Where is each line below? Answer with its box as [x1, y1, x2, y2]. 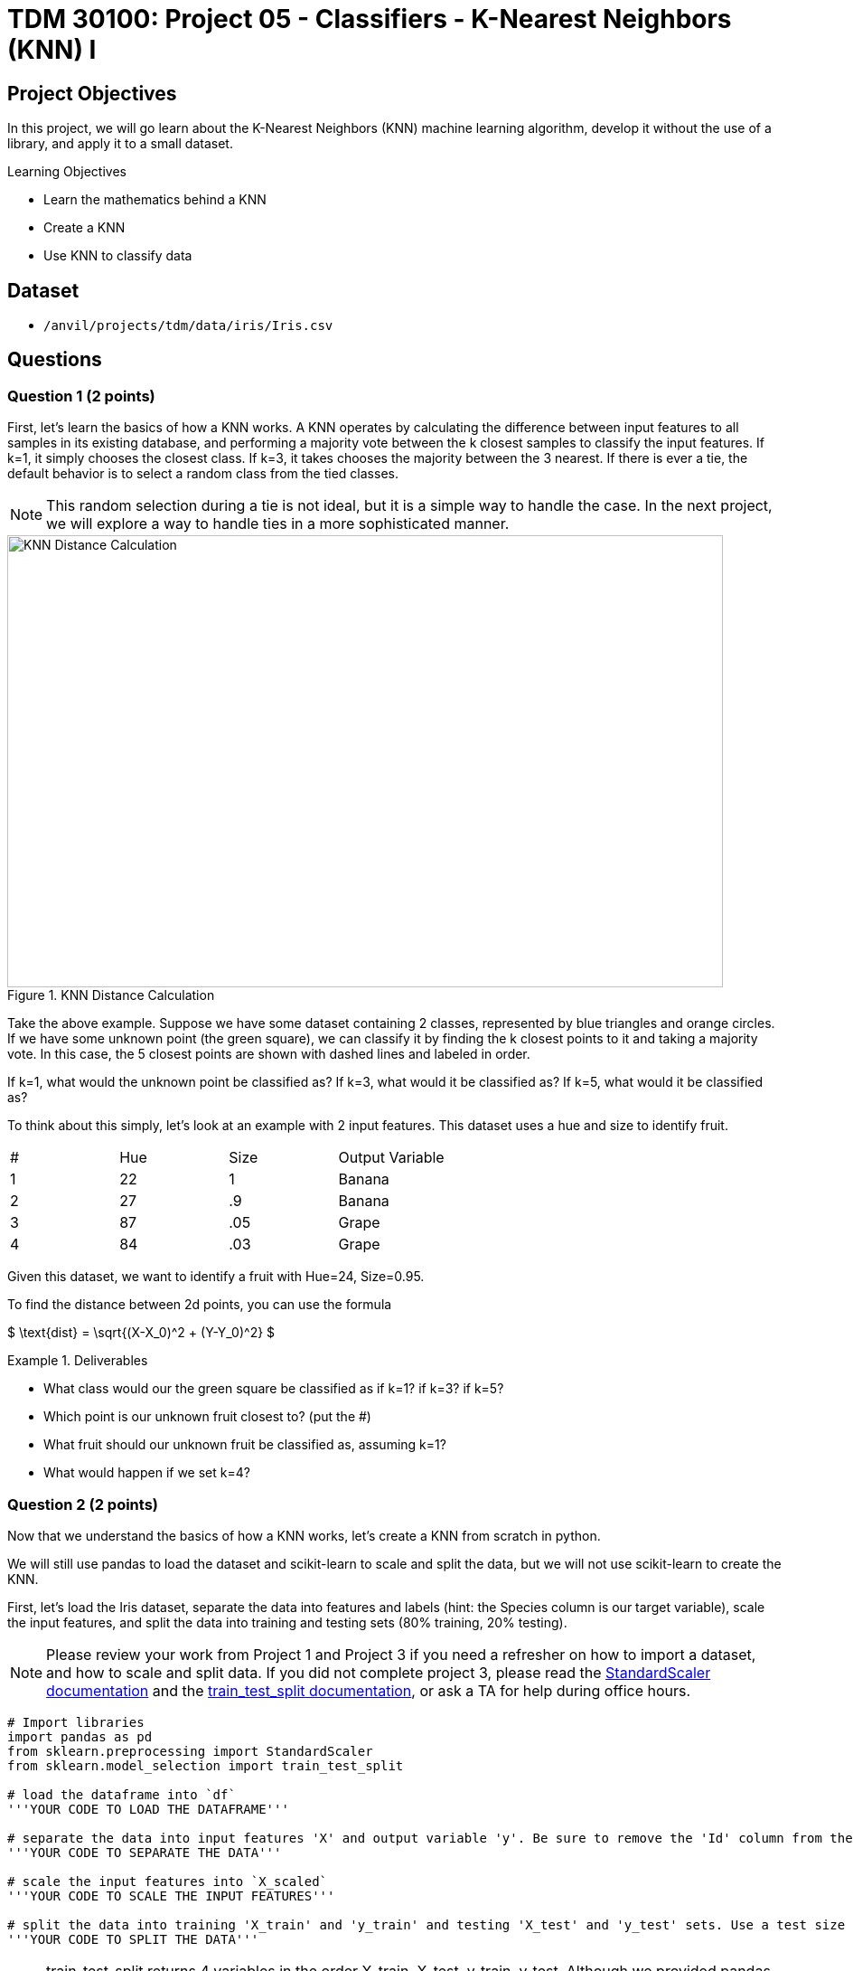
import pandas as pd [7, 1729, 153, 1744]
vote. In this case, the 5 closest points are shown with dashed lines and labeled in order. [7, 1046, 530, 1062]
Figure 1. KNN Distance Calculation [7, 987, 215, 1004]
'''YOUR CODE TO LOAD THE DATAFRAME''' [7, 1801, 289, 1816]
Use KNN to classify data [43, 248, 192, 264]
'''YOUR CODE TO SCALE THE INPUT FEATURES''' [7, 1888, 335, 1903]
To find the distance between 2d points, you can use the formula [7, 1297, 392, 1313]
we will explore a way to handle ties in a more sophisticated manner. [46, 514, 510, 533]
